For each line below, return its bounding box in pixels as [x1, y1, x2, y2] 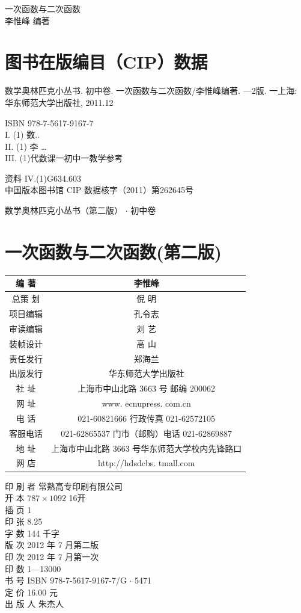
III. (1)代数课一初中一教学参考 [5, 152, 123, 164]
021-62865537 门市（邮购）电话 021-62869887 [61, 427, 232, 439]
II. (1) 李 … [5, 140, 47, 152]
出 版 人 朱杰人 [5, 597, 64, 610]
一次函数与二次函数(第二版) [5, 239, 222, 263]
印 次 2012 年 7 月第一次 [5, 550, 99, 563]
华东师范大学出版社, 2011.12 [5, 96, 114, 108]
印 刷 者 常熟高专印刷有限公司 [5, 479, 123, 492]
